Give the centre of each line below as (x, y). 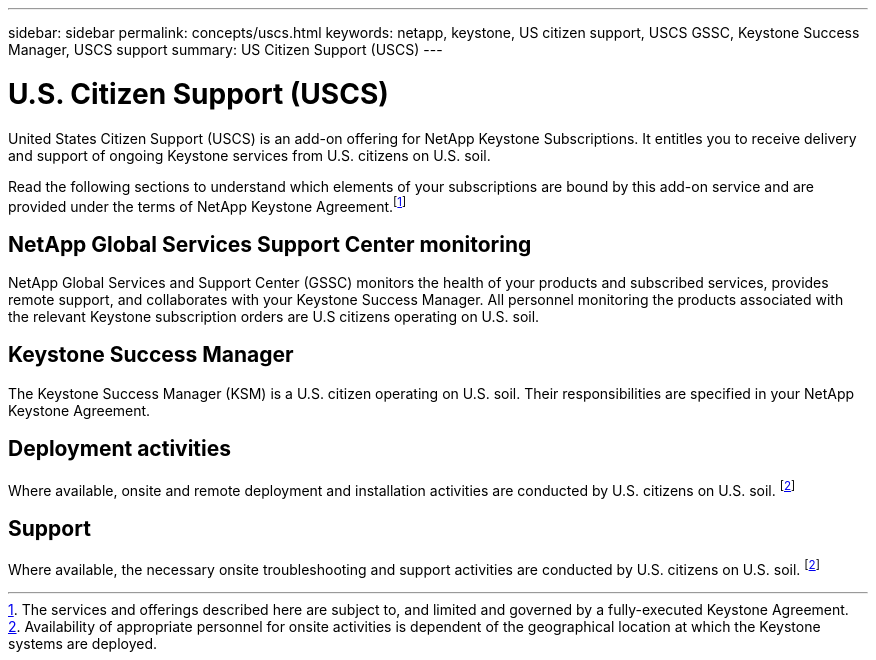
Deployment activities (120, 449)
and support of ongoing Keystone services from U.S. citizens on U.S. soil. (249, 155)
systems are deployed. (83, 643)
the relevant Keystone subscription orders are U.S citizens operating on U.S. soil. (274, 316)
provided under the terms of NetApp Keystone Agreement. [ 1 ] (207, 204)
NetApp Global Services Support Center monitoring (270, 244)
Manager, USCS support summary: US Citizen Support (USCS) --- (225, 49)
